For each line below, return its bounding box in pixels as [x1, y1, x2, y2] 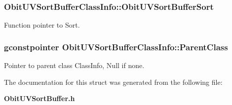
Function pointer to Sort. [4, 20, 80, 30]
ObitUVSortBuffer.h [4, 93, 75, 104]
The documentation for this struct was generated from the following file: [4, 76, 223, 87]
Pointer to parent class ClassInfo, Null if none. [4, 60, 145, 70]
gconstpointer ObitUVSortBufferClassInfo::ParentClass [4, 40, 228, 53]
